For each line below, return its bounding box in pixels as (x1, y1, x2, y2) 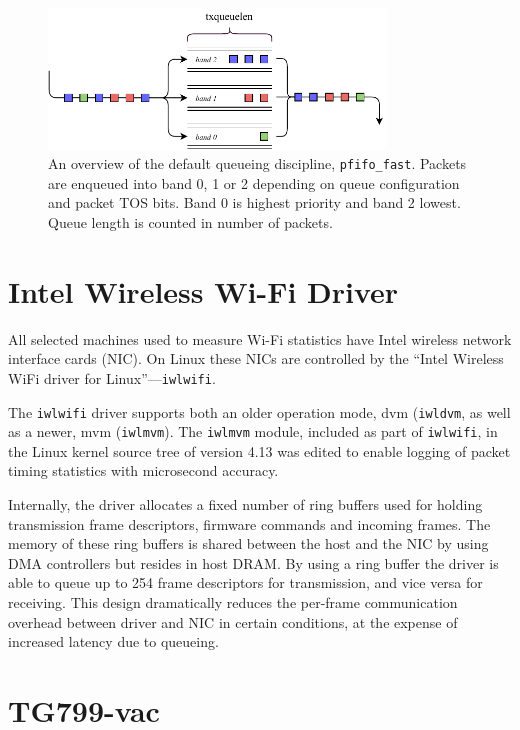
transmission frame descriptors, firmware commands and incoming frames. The (8, 513, 491, 534)
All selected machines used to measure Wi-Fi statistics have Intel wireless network (8, 328, 512, 349)
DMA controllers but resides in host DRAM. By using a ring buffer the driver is (8, 552, 499, 573)
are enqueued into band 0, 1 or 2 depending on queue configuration (48, 172, 460, 193)
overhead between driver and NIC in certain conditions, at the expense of (8, 611, 458, 632)
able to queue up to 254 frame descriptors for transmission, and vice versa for (8, 572, 483, 593)
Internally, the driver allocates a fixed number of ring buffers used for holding (8, 494, 483, 515)
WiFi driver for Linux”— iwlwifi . (8, 367, 216, 388)
